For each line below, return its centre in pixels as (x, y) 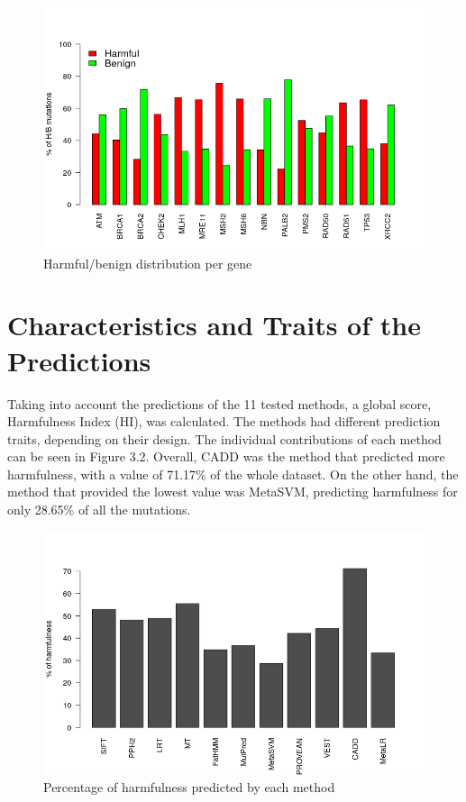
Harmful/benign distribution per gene (148, 263)
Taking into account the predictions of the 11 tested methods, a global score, (219, 403)
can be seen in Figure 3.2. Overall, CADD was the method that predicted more (226, 456)
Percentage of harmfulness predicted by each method (189, 787)
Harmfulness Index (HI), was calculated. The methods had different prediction (224, 421)
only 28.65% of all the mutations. (99, 510)
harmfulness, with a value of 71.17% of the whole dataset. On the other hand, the (233, 474)
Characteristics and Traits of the (214, 325)
